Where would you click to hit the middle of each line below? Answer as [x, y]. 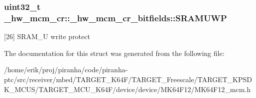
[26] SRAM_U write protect [47, 36]
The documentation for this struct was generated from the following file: [114, 53]
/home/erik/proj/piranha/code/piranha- [66, 70]
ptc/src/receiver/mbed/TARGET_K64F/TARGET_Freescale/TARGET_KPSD [128, 79]
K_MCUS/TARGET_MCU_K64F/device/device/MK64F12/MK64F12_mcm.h [127, 89]
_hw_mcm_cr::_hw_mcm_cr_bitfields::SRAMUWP [116, 18]
